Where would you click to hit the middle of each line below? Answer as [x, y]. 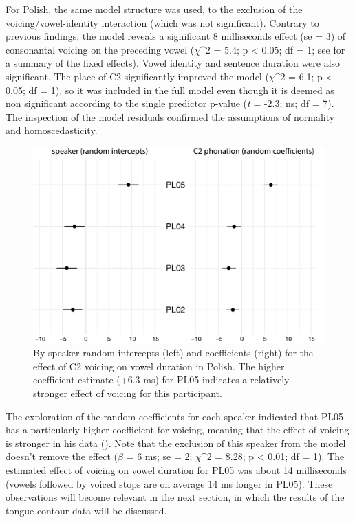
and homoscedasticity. [52, 130]
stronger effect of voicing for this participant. [128, 393]
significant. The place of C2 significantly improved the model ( [137, 76]
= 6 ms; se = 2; [159, 456]
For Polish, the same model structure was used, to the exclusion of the [154, 9]
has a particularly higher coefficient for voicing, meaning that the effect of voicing [177, 430]
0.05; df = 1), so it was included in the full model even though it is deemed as [170, 90]
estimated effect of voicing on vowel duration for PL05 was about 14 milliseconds [176, 469]
